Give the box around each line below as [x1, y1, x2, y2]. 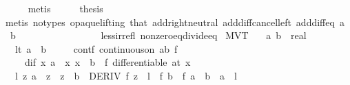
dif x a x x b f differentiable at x [24, 55, 191, 69]
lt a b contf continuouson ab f [14, 41, 178, 56]
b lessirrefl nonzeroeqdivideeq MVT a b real [10, 28, 307, 42]
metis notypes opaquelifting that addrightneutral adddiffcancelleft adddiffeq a [5, 14, 344, 29]
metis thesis [28, 1, 103, 15]
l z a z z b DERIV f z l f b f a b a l [14, 68, 237, 82]
